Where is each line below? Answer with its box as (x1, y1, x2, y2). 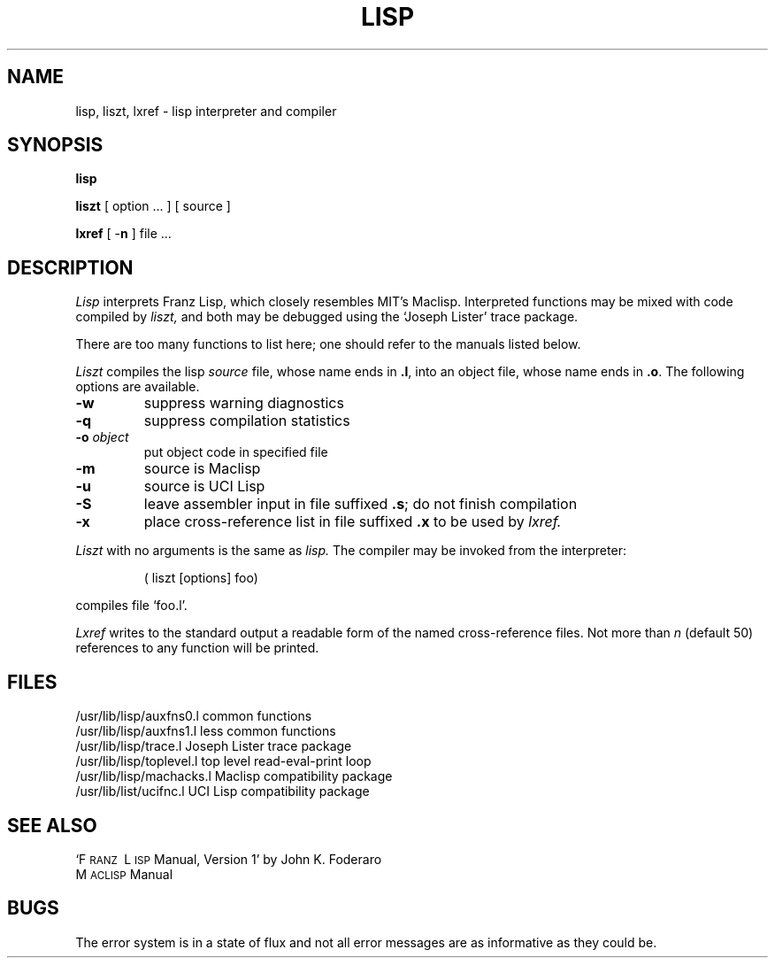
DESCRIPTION (7, 256, 134, 279)
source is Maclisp (143, 459, 261, 478)
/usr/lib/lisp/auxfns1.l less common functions (75, 723, 336, 739)
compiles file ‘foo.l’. (75, 598, 188, 614)
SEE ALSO (7, 814, 97, 837)
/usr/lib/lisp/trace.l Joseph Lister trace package (75, 738, 352, 754)
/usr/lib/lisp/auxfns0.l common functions (75, 708, 312, 724)
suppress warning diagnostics (143, 394, 344, 413)
